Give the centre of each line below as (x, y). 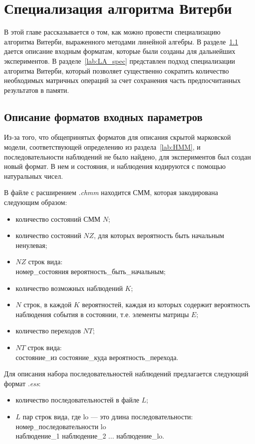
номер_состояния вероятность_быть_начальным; (91, 271)
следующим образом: (36, 202)
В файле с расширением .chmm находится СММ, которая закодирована (111, 192)
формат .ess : (22, 383)
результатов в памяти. (36, 90)
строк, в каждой (47, 304)
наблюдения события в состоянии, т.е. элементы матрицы (102, 314)
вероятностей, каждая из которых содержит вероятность (166, 304)
